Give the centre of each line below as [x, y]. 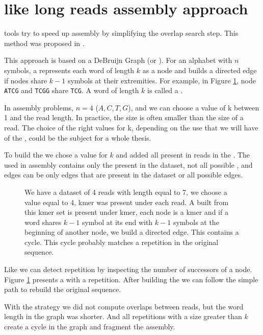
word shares [43, 222]
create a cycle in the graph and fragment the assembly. [90, 327]
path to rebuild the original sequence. [63, 289]
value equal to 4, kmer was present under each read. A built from [127, 202]
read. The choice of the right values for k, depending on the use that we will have [131, 127]
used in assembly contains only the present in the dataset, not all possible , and [128, 164]
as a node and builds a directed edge [200, 70]
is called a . [165, 90]
